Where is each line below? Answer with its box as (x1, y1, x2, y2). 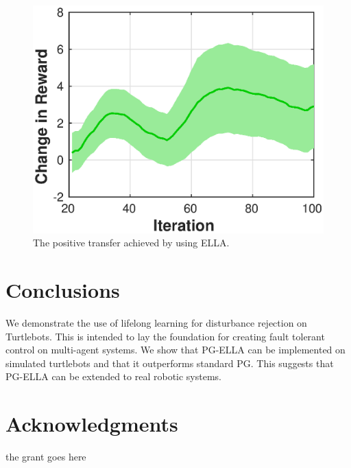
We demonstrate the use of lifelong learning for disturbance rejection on (5, 315, 307, 329)
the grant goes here (5, 449, 86, 464)
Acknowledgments (5, 410, 178, 438)
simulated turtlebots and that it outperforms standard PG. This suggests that (5, 355, 334, 370)
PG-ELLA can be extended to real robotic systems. (5, 369, 221, 384)
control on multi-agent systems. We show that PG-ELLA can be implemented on (5, 342, 346, 357)
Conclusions (5, 276, 120, 304)
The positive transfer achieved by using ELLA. (33, 235, 230, 250)
